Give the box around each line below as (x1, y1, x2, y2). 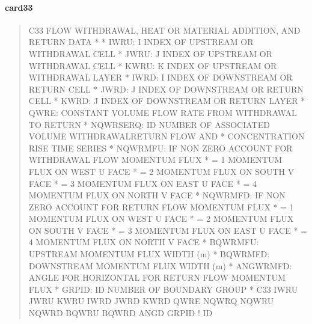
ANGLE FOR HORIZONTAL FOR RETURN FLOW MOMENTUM (28, 271, 286, 284)
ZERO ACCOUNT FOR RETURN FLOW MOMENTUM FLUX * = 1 (28, 200, 294, 213)
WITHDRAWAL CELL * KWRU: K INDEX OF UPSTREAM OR (28, 59, 277, 72)
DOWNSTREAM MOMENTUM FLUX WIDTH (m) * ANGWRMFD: (28, 259, 292, 272)
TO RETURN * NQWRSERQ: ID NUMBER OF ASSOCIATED (28, 118, 270, 130)
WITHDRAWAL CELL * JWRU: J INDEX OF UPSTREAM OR (28, 47, 273, 60)
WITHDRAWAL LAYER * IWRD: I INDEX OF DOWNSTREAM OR (28, 71, 293, 84)
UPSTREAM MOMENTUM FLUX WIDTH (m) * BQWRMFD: (28, 248, 270, 260)
